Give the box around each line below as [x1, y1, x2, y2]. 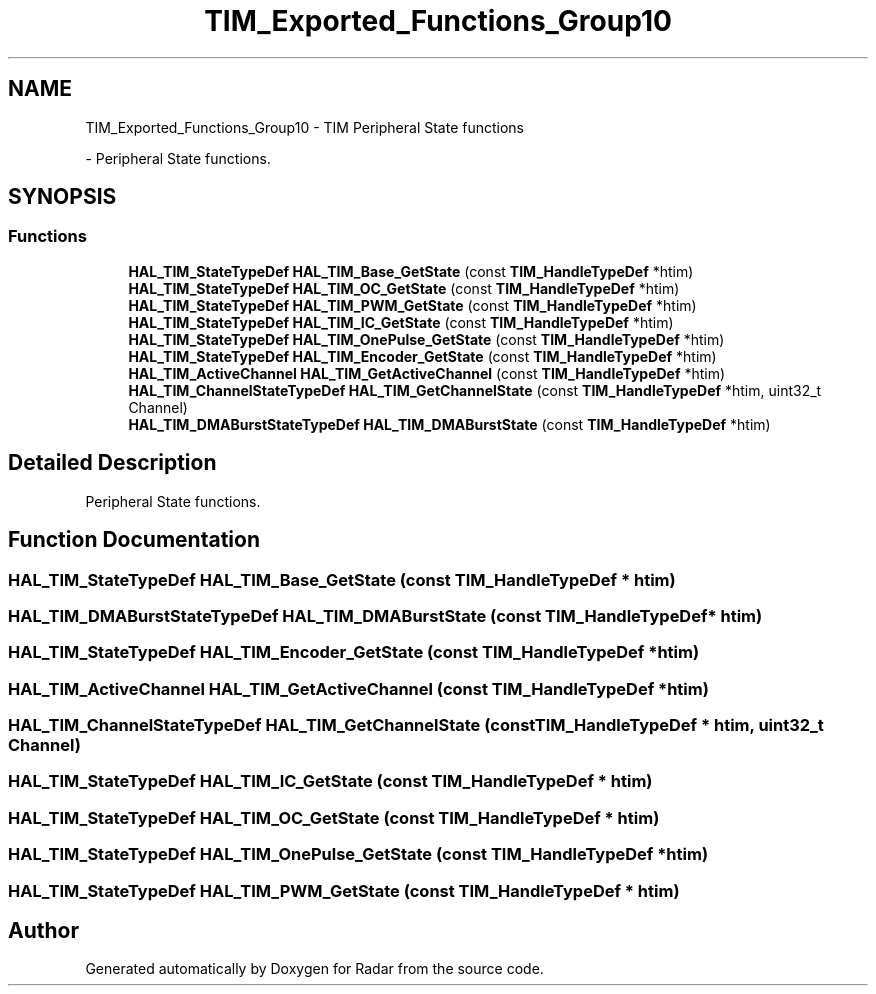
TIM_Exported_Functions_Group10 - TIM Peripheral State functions [85, 118, 525, 136]
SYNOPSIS [8, 184, 117, 210]
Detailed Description [8, 450, 217, 476]
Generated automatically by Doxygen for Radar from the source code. [85, 960, 544, 978]
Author [8, 917, 79, 943]
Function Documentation [8, 527, 260, 553]
